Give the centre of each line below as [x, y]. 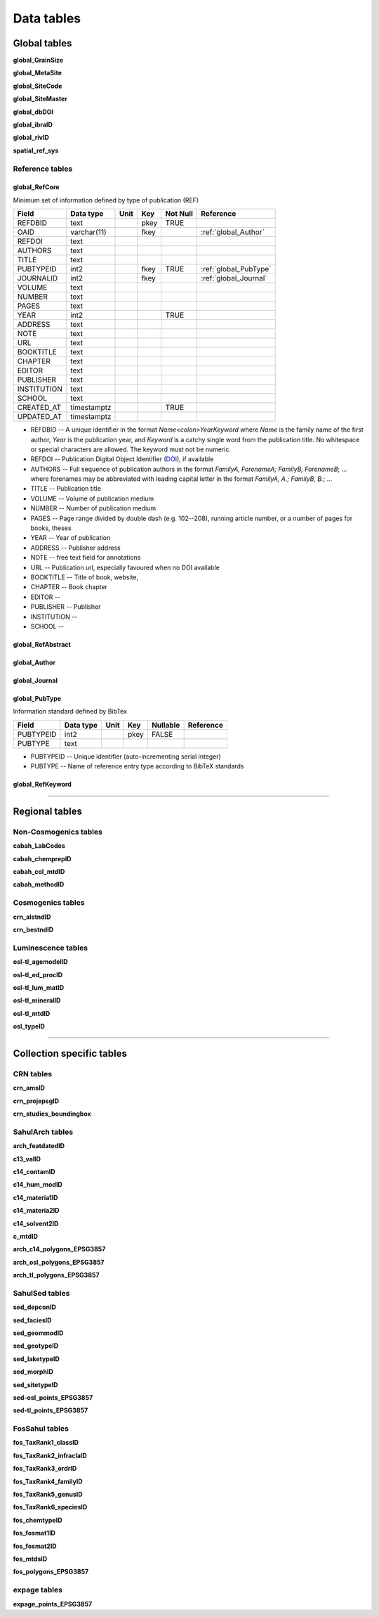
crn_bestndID [33, 929]
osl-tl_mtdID [32, 1013]
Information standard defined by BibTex [70, 711]
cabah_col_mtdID [39, 872]
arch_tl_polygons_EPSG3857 [56, 1275]
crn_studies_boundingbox [52, 1114]
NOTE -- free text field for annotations [86, 558]
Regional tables [47, 811]
